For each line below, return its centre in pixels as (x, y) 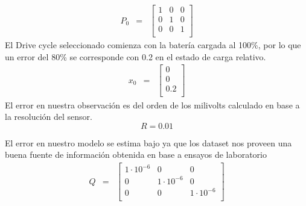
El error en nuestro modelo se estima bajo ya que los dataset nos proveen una (148, 142)
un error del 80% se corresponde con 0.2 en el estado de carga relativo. (135, 56)
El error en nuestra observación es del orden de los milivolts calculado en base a (152, 105)
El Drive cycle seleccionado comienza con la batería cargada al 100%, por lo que (153, 45)
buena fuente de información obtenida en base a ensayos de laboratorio (136, 154)
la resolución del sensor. (49, 117)
